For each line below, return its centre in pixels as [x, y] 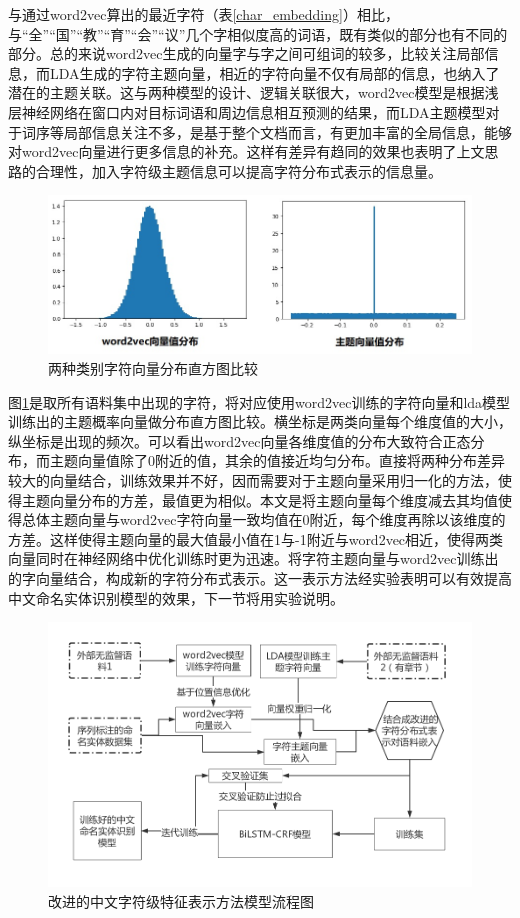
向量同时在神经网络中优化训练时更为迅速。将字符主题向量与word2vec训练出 [253, 558]
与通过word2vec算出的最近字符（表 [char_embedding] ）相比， [203, 14]
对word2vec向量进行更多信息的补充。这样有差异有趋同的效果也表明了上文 [246, 151]
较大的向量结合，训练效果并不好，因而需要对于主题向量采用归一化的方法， [253, 480]
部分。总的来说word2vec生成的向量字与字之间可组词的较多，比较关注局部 [246, 53]
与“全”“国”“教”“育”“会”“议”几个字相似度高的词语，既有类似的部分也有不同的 [258, 33]
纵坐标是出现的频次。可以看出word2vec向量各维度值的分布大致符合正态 [239, 440]
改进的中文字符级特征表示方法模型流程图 [181, 900]
